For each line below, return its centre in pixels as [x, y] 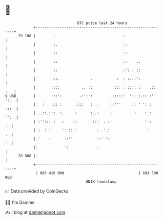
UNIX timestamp [101, 182]
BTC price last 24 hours [102, 23]
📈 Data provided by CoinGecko [37, 191]
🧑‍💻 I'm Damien [20, 202]
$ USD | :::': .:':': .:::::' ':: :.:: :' [79, 96]
